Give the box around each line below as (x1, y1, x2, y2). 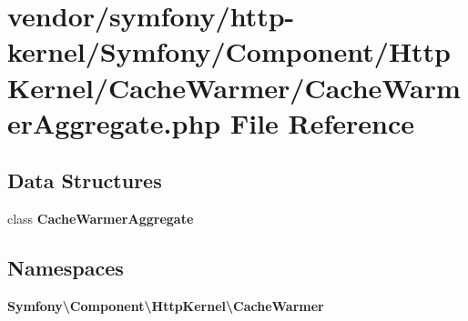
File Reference (229, 104, 415, 141)
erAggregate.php (7, 104, 221, 141)
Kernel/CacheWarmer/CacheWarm (7, 68, 461, 105)
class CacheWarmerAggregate (7, 209, 194, 228)
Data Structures (7, 166, 162, 195)
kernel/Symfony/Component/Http (7, 33, 452, 70)
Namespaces (7, 254, 124, 282)
